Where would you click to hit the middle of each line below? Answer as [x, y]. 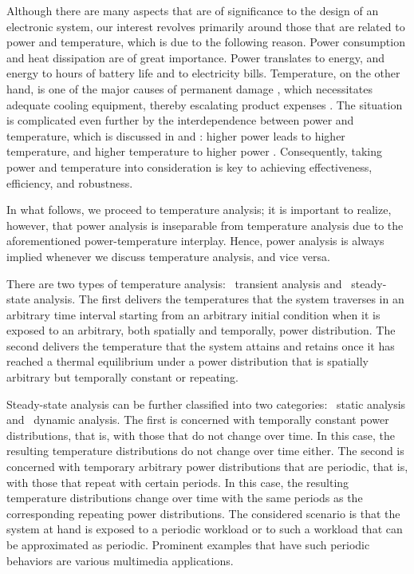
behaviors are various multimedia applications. [120, 560]
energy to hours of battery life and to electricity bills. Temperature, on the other [203, 73]
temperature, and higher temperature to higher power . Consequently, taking [194, 151]
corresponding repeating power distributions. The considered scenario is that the [203, 513]
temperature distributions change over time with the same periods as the [185, 498]
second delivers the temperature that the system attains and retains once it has [201, 345]
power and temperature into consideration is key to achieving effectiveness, [189, 166]
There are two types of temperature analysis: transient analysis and [174, 283]
